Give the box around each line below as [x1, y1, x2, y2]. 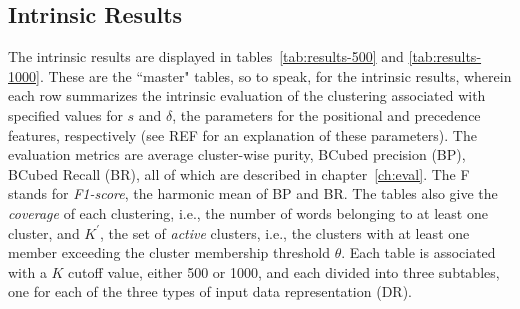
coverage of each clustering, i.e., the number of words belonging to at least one [8, 202, 488, 223]
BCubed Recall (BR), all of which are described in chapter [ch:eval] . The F [8, 163, 470, 184]
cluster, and [8, 222, 80, 243]
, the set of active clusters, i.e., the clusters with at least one [100, 222, 470, 243]
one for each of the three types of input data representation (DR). [8, 281, 412, 302]
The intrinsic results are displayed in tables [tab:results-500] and [8, 46, 404, 67]
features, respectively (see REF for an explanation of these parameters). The [8, 124, 477, 145]
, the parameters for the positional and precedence [172, 104, 481, 125]
